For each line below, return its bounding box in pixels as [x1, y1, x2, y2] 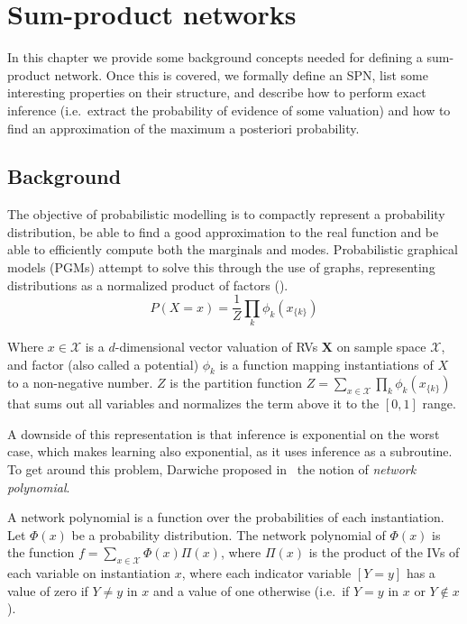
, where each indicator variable [181, 564, 352, 583]
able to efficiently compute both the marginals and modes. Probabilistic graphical [7, 240, 458, 259]
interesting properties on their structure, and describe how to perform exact [7, 83, 426, 102]
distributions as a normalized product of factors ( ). [7, 275, 288, 294]
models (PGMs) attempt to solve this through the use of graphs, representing [7, 258, 435, 277]
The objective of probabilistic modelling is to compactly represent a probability [7, 205, 445, 224]
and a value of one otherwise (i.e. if [152, 581, 350, 600]
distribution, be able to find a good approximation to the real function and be [7, 222, 439, 241]
